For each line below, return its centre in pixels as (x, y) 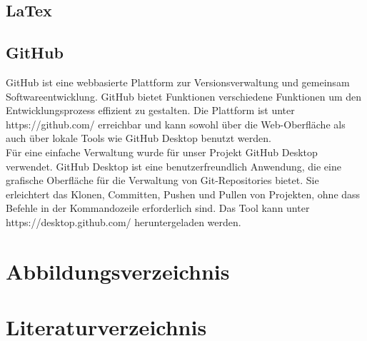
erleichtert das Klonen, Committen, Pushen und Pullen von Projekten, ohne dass (183, 194)
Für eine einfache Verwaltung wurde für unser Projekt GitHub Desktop (162, 152)
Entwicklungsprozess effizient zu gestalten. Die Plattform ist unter (150, 110)
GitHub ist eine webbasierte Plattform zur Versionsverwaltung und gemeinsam (178, 82)
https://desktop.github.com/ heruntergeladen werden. (124, 222)
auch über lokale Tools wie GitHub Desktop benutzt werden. (139, 138)
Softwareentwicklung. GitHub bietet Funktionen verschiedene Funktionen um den (184, 96)
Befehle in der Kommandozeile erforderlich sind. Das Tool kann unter (158, 208)
